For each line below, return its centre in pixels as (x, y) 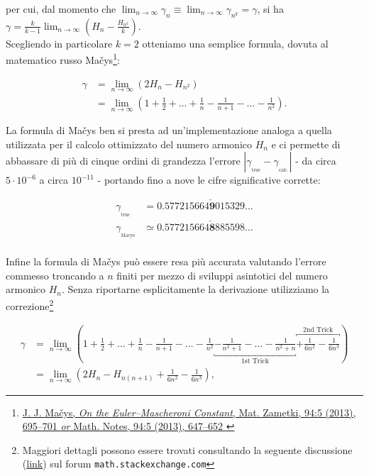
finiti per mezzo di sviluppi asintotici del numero (222, 275)
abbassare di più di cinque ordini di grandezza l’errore (123, 161)
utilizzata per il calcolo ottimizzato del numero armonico (129, 144)
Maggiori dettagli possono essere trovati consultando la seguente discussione (187, 449)
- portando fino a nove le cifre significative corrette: (209, 180)
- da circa (316, 161)
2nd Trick (318, 330)
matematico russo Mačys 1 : (63, 59)
